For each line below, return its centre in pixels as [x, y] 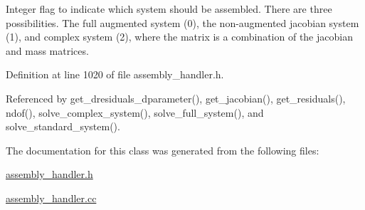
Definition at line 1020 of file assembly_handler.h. [115, 74]
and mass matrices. [47, 50]
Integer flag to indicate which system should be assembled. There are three [169, 9]
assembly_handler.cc [51, 198]
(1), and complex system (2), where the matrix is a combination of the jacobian [179, 37]
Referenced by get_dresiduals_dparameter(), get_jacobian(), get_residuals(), [176, 98]
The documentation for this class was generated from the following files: [163, 150]
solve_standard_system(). [63, 126]
